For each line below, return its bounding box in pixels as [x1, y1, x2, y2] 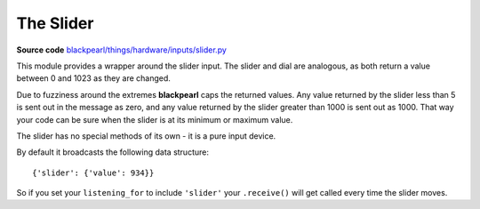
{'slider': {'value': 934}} [32, 167, 155, 178]
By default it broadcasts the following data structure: [16, 147, 209, 157]
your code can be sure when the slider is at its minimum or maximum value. [16, 114, 293, 125]
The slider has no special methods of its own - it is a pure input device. [16, 130, 276, 141]
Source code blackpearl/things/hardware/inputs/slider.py [16, 44, 227, 55]
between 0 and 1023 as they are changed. [16, 73, 171, 84]
